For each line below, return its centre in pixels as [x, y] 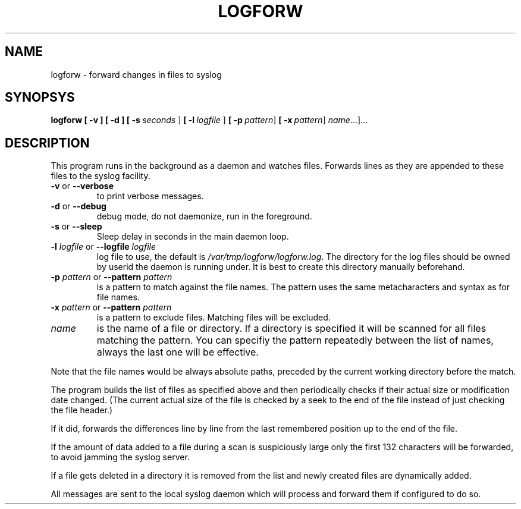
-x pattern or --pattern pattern [111, 307]
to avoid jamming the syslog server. [120, 457]
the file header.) [82, 410]
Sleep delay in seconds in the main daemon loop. [193, 237]
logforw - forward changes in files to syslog [136, 74]
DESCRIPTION [47, 143]
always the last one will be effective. [178, 352]
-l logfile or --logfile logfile [103, 247]
